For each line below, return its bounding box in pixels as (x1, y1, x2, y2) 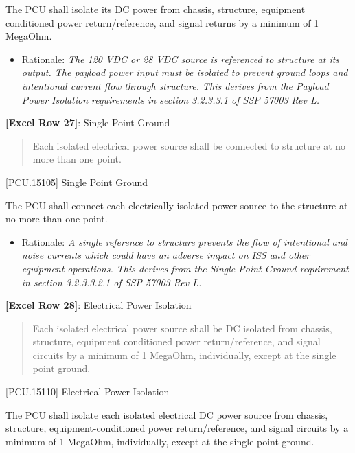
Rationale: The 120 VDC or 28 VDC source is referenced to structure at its (21, 51, 340, 66)
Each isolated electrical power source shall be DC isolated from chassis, (32, 321, 332, 335)
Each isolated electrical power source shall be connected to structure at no (32, 138, 346, 152)
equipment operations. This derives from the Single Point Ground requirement (21, 261, 349, 275)
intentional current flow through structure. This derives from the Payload (21, 78, 329, 93)
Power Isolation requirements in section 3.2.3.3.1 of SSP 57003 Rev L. (21, 92, 320, 106)
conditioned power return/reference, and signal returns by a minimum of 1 (5, 15, 319, 30)
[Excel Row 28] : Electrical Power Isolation (5, 298, 192, 312)
